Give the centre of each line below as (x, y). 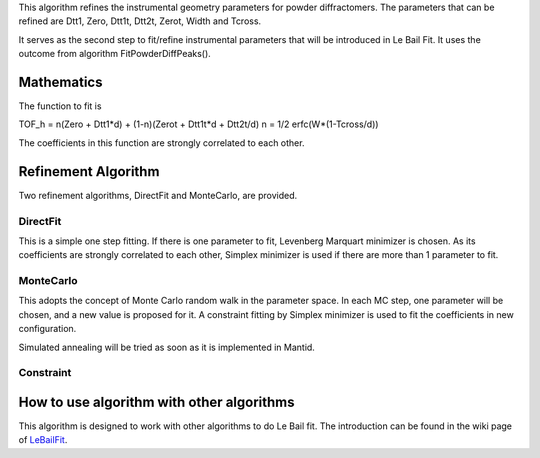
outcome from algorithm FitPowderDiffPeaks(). (115, 54)
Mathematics (60, 81)
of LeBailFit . (43, 440)
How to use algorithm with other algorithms (156, 401)
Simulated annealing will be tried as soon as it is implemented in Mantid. (166, 347)
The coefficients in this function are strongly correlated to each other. (161, 142)
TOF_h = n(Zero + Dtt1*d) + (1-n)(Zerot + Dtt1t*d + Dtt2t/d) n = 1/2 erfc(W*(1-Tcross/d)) (198, 124)
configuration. (47, 329)
